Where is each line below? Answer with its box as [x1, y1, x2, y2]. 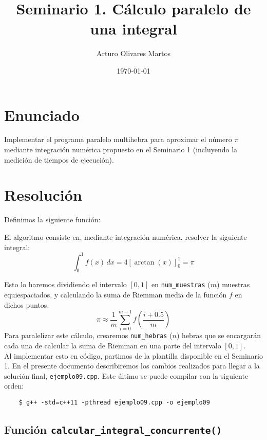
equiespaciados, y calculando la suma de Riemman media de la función [4, 289, 227, 300]
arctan [134, 258, 155, 266]
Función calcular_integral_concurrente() [4, 421, 222, 437]
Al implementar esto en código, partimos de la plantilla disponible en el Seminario [4, 350, 263, 361]
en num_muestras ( [151, 279, 211, 290]
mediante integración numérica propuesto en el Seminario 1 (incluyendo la [4, 144, 238, 155]
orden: [4, 380, 24, 391]
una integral [90, 18, 177, 39]
